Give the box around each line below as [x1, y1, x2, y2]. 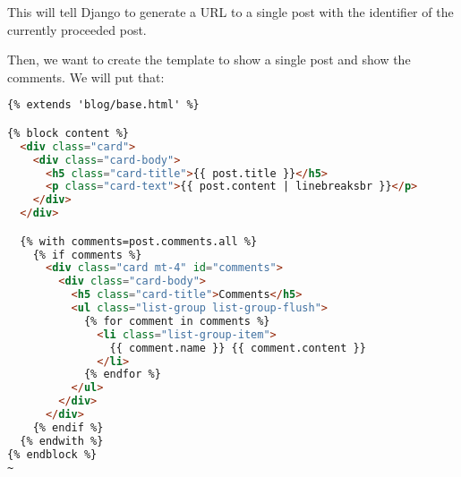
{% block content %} [7, 126, 130, 140]
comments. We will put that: [7, 67, 165, 86]
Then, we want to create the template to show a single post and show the [7, 50, 411, 69]
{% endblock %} [7, 447, 98, 461]
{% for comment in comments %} [83, 314, 270, 328]
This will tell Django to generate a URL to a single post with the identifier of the [7, 3, 454, 21]
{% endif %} [32, 421, 104, 434]
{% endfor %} [83, 368, 161, 381]
